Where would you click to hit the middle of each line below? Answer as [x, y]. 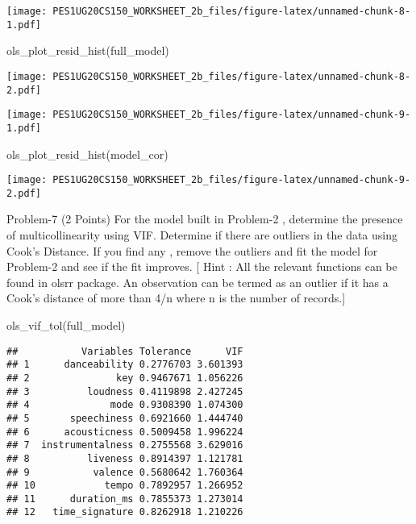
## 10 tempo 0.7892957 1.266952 [125, 486]
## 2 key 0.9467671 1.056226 [125, 378]
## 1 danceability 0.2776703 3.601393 [125, 365]
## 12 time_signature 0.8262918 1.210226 [125, 512]
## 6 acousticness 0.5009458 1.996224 [125, 432]
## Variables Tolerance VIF [125, 351]
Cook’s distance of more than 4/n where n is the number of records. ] [176, 298]
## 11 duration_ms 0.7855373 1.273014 [125, 499]
